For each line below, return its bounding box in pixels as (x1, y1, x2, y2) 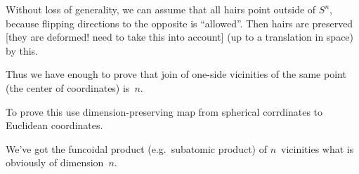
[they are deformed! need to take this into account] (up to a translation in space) (6, 29, 354, 44)
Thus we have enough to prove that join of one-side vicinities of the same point (6, 67, 346, 81)
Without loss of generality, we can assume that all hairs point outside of (6, 2, 316, 16)
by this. (6, 43, 38, 58)
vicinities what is (281, 141, 354, 156)
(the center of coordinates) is (6, 80, 130, 95)
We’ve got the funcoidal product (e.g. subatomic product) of (6, 141, 267, 156)
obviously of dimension (6, 155, 104, 170)
